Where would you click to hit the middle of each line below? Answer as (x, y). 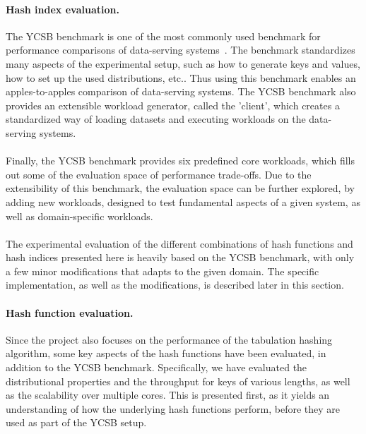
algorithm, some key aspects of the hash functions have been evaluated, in (166, 353)
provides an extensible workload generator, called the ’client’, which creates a (173, 105)
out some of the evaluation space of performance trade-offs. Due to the (159, 174)
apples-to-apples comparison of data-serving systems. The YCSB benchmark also (181, 91)
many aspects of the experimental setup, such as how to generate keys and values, (183, 63)
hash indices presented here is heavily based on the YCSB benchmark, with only (180, 257)
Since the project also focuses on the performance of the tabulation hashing (169, 339)
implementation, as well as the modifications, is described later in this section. (175, 285)
